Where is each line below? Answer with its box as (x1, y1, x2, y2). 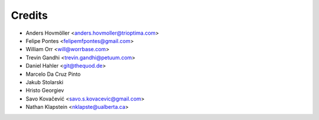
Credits (11, 9, 48, 22)
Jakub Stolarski (25, 78, 64, 85)
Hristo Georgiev (25, 87, 64, 94)
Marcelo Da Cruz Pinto (25, 71, 81, 78)
